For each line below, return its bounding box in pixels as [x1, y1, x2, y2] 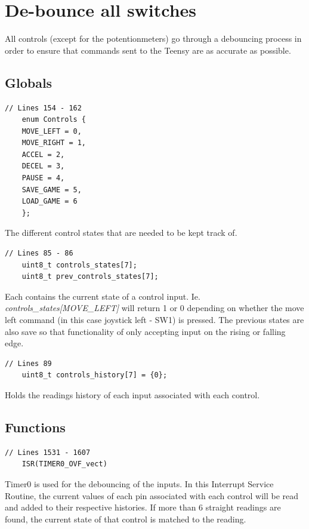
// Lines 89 [5, 359, 52, 368]
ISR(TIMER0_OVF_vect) [21, 460, 107, 469]
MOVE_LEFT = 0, [21, 127, 82, 136]
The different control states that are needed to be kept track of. [5, 226, 237, 239]
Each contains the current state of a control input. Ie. [5, 290, 200, 302]
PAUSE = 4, [21, 174, 65, 183]
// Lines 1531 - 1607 [5, 448, 91, 457]
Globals [5, 73, 52, 91]
